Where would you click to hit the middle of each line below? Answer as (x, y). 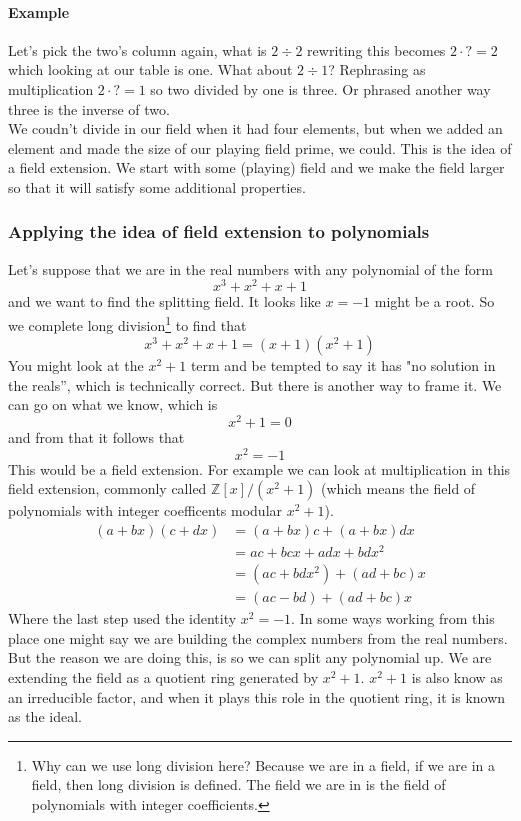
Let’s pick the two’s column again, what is (137, 49)
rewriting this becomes (376, 49)
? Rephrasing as (377, 69)
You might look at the (76, 365)
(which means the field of (398, 488)
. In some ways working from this (393, 618)
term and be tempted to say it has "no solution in (343, 365)
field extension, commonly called (107, 488)
